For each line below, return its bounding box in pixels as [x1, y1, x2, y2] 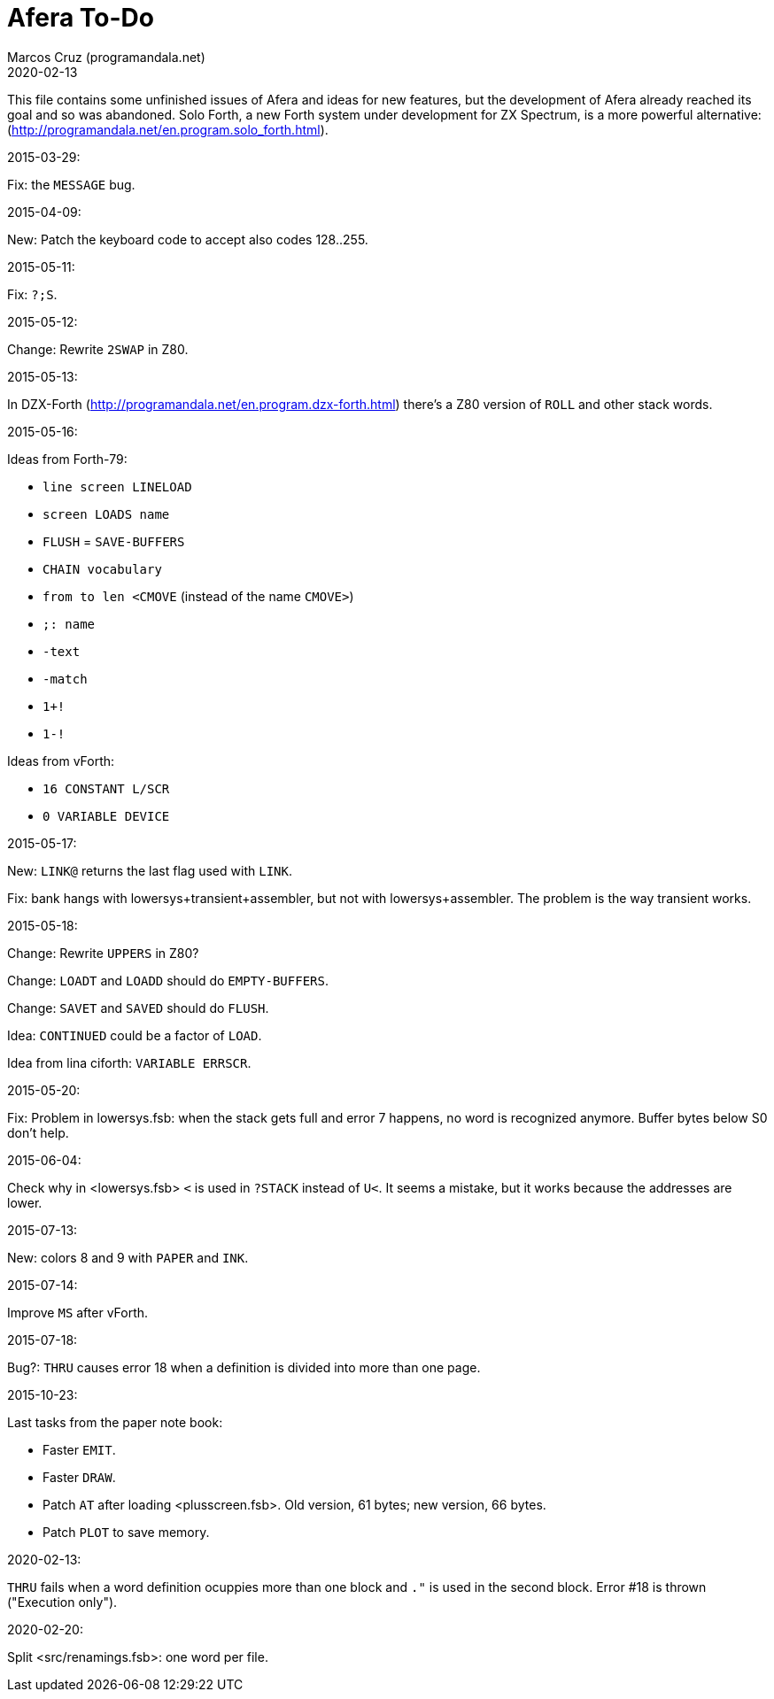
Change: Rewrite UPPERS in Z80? [7, 945, 199, 961]
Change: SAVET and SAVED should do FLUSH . [7, 1000, 269, 1016]
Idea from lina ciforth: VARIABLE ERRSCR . [7, 1054, 252, 1070]
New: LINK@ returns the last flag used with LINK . [7, 862, 292, 878]
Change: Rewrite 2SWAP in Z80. [7, 341, 189, 357]
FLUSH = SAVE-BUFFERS [43, 533, 185, 549]
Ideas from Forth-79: [7, 451, 128, 467]
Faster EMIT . [43, 1441, 116, 1457]
